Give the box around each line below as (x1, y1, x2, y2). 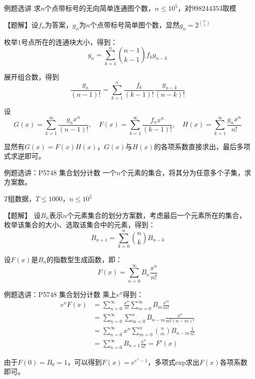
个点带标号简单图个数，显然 (90, 20, 180, 30)
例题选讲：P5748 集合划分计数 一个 (4, 167, 116, 177)
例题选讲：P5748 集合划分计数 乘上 (4, 289, 116, 299)
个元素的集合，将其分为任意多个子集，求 (120, 167, 252, 177)
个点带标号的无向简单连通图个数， (45, 3, 155, 13)
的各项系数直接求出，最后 (154, 141, 237, 151)
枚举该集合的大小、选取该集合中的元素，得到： (4, 219, 155, 230)
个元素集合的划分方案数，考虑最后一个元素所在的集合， (67, 210, 246, 220)
